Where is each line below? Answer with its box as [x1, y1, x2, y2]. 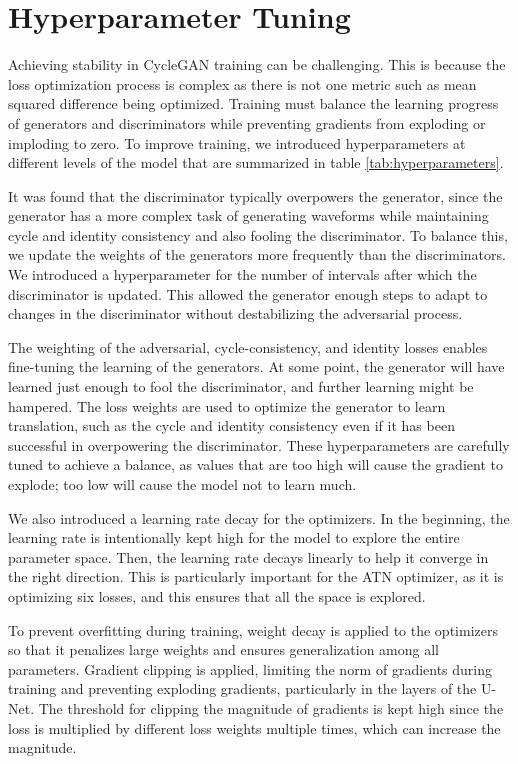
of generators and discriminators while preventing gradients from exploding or [8, 112, 486, 133]
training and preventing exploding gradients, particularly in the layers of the [8, 678, 477, 699]
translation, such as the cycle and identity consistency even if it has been [8, 415, 455, 436]
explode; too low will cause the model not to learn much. [8, 474, 357, 494]
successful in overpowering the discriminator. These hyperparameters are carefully [8, 434, 510, 455]
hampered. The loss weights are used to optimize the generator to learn [8, 395, 446, 416]
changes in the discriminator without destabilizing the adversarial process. [8, 303, 463, 324]
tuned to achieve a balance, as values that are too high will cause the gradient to [8, 454, 503, 475]
